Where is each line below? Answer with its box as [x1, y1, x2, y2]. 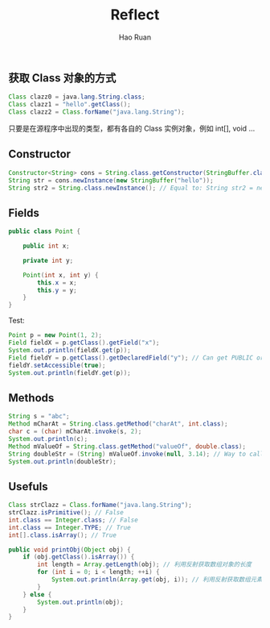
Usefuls [8, 480, 48, 493]
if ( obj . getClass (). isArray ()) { [22, 553, 135, 561]
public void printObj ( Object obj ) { [8, 546, 131, 554]
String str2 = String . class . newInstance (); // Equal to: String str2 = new [8, 184, 268, 192]
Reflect [110, 6, 160, 24]
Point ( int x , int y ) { [22, 271, 99, 279]
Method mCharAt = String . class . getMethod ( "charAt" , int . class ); [8, 420, 228, 428]
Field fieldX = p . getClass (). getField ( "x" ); [8, 339, 160, 347]
